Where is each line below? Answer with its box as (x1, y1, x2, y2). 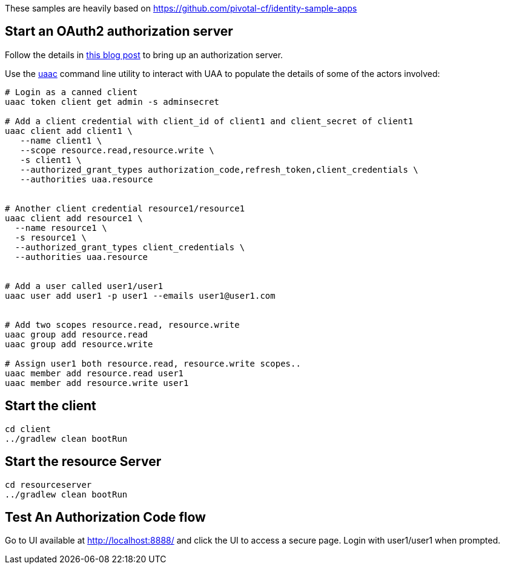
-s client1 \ (20, 155, 82, 165)
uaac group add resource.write (5, 339, 153, 349)
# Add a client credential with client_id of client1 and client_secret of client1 (5, 116, 414, 126)
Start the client (5, 398, 96, 414)
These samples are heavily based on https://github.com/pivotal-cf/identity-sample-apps (5, 3, 357, 13)
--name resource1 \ (15, 222, 107, 233)
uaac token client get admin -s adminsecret (5, 96, 220, 107)
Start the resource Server (5, 454, 162, 470)
